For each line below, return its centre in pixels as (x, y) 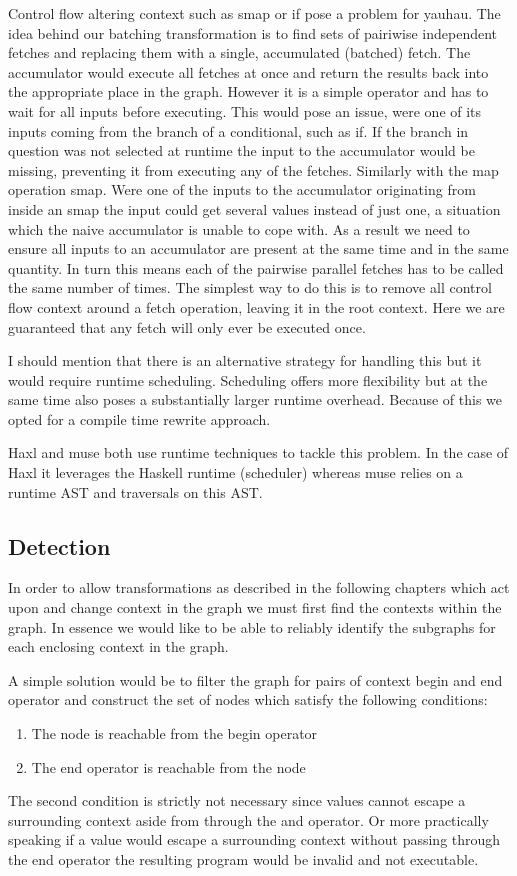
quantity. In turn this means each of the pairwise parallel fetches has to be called (256, 267)
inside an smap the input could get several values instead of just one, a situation (254, 208)
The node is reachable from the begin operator (174, 733)
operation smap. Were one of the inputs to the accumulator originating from (242, 189)
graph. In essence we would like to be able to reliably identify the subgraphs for (252, 626)
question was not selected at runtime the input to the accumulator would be (241, 150)
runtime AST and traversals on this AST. (135, 491)
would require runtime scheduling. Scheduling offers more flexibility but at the (248, 379)
